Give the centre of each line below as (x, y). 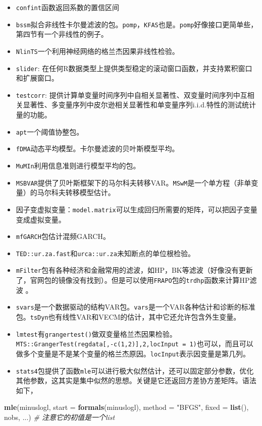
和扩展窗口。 (37, 78)
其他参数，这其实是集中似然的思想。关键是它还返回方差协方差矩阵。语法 (136, 380)
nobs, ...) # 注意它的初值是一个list (60, 417)
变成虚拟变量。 (41, 219)
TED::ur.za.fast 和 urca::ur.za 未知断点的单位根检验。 (105, 253)
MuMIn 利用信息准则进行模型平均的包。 (78, 165)
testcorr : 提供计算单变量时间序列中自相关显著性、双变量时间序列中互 (132, 95)
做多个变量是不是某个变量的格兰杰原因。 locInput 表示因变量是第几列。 (133, 353)
